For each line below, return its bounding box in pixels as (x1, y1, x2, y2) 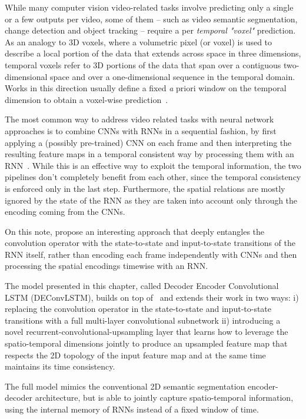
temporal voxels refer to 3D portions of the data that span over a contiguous (5, 58, 281, 71)
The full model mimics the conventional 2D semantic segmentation (5, 380, 245, 392)
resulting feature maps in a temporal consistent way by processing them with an (5, 148, 294, 160)
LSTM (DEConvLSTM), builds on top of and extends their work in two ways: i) (5, 291, 299, 303)
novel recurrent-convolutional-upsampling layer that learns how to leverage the (5, 325, 288, 338)
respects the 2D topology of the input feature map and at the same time (5, 348, 266, 361)
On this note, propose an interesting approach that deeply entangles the (5, 225, 265, 237)
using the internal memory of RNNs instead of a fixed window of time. (5, 403, 259, 415)
